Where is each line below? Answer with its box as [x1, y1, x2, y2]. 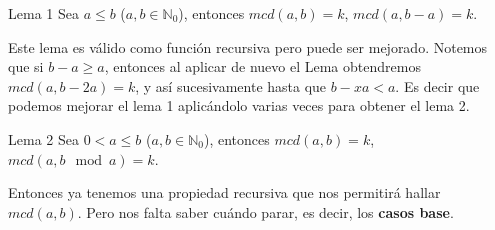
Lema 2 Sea [8, 128, 79, 149]
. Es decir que [395, 75, 480, 96]
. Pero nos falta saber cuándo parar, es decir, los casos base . [77, 201, 454, 222]
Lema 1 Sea [8, 3, 79, 23]
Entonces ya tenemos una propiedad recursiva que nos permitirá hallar [8, 182, 441, 203]
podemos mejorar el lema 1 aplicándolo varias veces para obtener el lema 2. [8, 95, 470, 116]
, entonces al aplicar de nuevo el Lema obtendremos [104, 56, 421, 77]
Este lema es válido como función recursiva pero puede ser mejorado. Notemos [8, 36, 488, 57]
